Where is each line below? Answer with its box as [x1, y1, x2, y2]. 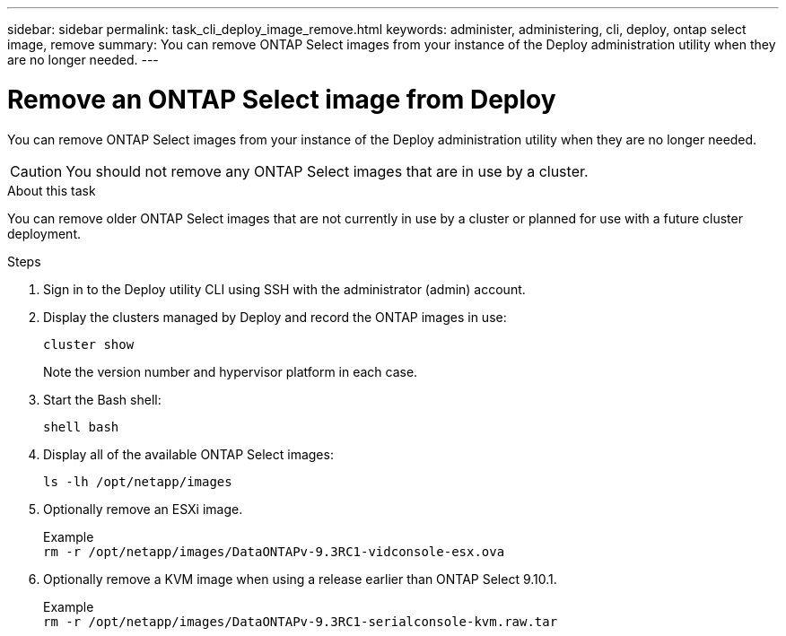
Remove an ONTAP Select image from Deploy [7, 83, 556, 115]
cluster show [43, 336, 135, 352]
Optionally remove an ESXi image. [43, 501, 243, 517]
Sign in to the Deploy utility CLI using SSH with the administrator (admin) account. [43, 281, 526, 297]
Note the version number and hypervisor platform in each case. [43, 363, 418, 379]
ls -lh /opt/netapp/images [43, 474, 232, 489]
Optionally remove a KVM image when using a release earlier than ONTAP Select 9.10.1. [43, 571, 557, 587]
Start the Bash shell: [43, 391, 162, 407]
